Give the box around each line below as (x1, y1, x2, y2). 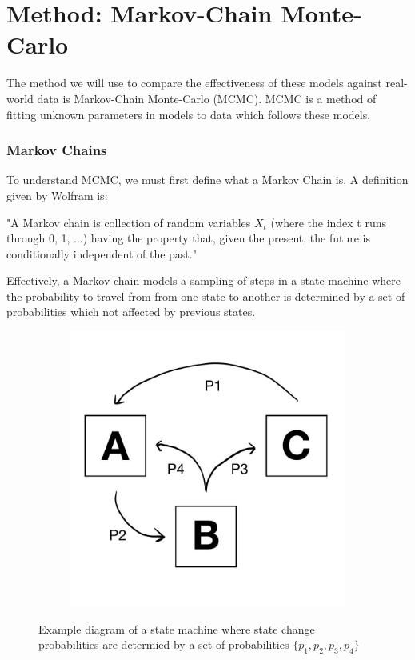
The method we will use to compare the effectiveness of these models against (6, 74, 382, 91)
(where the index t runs (270, 214, 387, 230)
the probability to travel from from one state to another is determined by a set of (6, 287, 405, 304)
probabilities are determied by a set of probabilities (38, 636, 289, 653)
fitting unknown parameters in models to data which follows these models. (6, 106, 371, 122)
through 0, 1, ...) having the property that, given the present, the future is (6, 230, 371, 246)
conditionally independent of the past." (6, 245, 197, 262)
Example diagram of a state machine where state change (38, 620, 315, 637)
